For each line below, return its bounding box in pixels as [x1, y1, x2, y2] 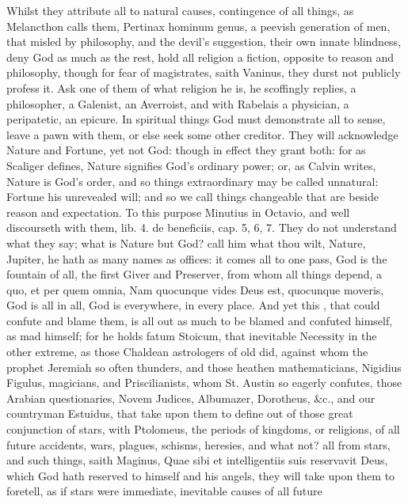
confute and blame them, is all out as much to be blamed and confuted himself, [6, 312, 393, 328]
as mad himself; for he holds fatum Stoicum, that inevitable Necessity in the [6, 328, 377, 344]
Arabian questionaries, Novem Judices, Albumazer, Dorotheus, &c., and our [6, 389, 376, 406]
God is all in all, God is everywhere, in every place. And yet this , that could [6, 297, 380, 313]
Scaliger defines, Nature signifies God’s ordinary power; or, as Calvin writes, [6, 157, 376, 173]
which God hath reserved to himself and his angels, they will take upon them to [6, 467, 395, 483]
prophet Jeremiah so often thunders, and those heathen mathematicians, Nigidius [6, 358, 402, 375]
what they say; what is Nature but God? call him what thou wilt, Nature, [6, 234, 366, 251]
